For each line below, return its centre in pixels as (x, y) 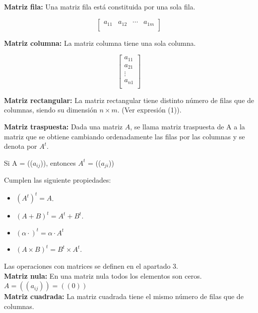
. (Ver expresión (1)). (149, 110)
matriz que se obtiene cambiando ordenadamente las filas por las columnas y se (125, 136)
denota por (21, 146)
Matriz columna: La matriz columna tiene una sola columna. (100, 43)
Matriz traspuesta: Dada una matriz (63, 126)
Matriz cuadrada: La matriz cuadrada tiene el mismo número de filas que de (124, 296)
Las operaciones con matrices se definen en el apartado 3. (91, 266)
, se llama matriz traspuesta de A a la (188, 126)
